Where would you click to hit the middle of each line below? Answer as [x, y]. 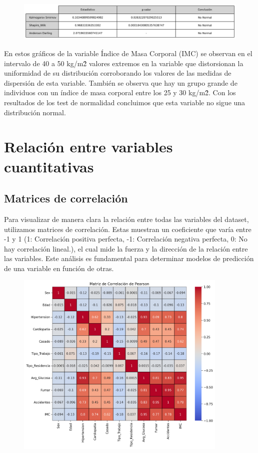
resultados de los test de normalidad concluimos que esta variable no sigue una [125, 102]
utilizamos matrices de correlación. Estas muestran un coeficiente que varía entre [128, 229]
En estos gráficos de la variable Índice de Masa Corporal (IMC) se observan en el [128, 53]
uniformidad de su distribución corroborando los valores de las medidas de [118, 73]
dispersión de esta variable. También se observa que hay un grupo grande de [121, 82]
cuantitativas [49, 166]
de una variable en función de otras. [59, 268]
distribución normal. [35, 112]
